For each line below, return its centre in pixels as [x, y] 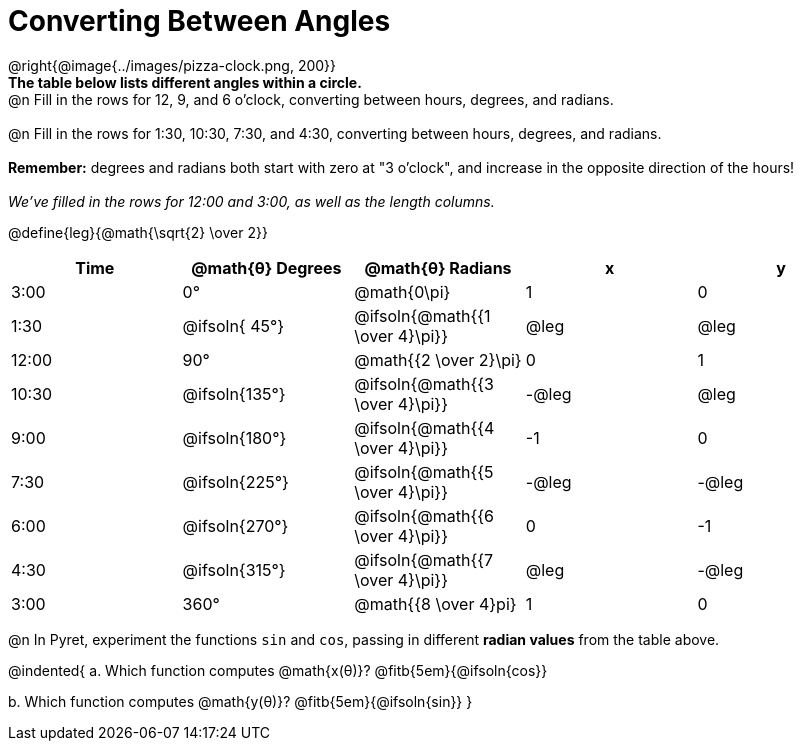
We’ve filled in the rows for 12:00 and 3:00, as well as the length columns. [251, 201]
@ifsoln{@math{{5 [424, 471]
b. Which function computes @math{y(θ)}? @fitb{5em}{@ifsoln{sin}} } [240, 701]
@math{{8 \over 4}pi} [435, 603]
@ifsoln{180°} [234, 437]
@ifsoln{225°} [235, 481]
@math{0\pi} [402, 291]
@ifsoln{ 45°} [233, 325]
